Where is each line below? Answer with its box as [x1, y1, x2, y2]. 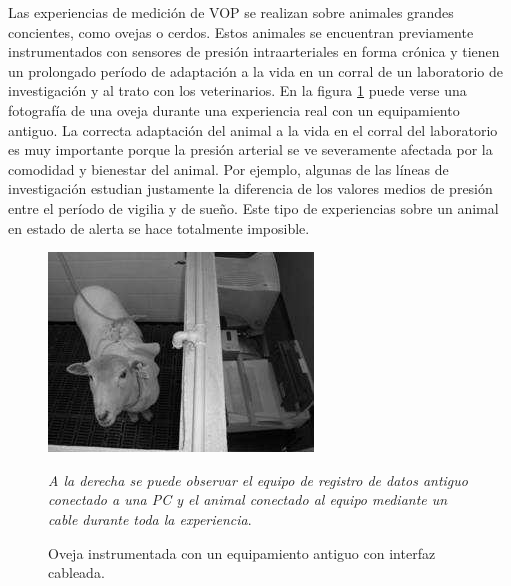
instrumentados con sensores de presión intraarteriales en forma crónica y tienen [8, 41, 500, 62]
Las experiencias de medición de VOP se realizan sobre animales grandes [8, 2, 454, 22]
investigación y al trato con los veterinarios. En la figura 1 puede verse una [8, 80, 467, 101]
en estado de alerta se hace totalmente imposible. [8, 217, 310, 238]
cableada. [48, 562, 105, 583]
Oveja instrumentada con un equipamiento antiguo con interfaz [48, 542, 436, 563]
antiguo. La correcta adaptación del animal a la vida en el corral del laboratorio [8, 119, 498, 140]
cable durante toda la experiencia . [48, 508, 252, 529]
